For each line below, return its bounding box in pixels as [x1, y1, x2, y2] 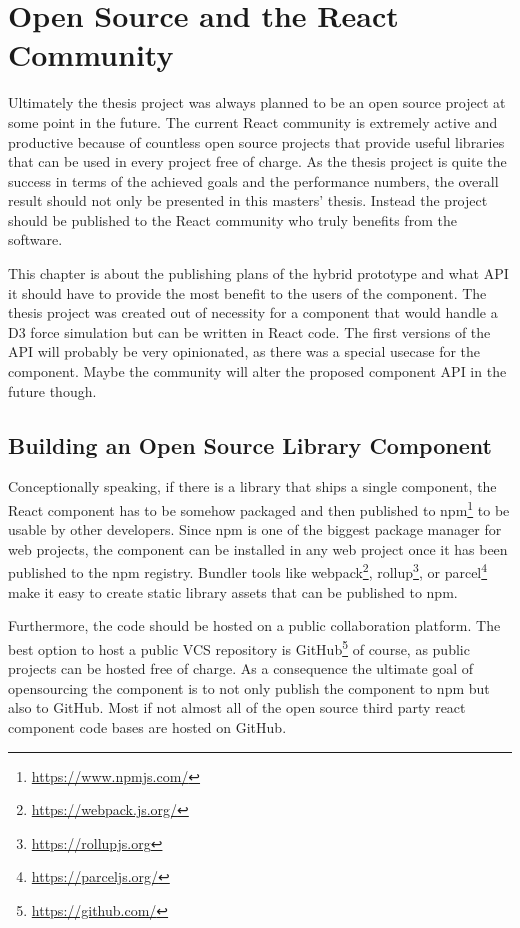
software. [8, 229, 63, 250]
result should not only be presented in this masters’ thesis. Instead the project [8, 190, 488, 211]
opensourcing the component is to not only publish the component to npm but [8, 677, 490, 698]
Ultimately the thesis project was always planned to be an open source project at [8, 92, 506, 113]
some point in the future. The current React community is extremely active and [8, 111, 498, 132]
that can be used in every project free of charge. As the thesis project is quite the [8, 151, 507, 172]
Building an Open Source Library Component [8, 429, 492, 460]
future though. [8, 380, 97, 401]
